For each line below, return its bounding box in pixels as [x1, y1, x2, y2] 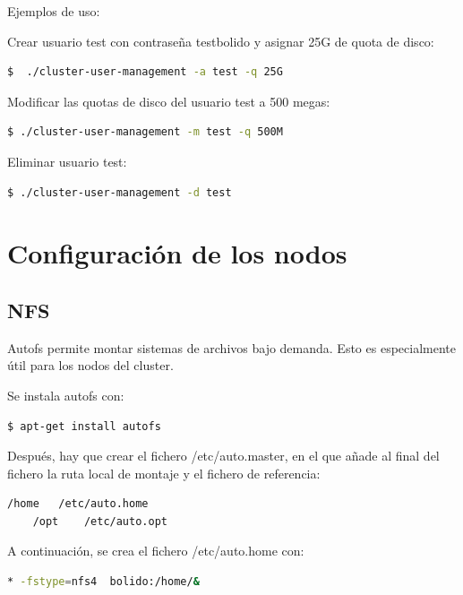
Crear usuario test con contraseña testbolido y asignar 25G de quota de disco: [7, 31, 434, 50]
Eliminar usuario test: [7, 151, 127, 170]
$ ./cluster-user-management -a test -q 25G [7, 65, 283, 79]
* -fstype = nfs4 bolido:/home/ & [7, 575, 200, 589]
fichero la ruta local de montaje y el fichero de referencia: [7, 463, 321, 482]
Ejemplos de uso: [7, 2, 100, 20]
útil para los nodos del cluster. [7, 356, 174, 375]
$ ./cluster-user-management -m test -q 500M [7, 125, 283, 139]
